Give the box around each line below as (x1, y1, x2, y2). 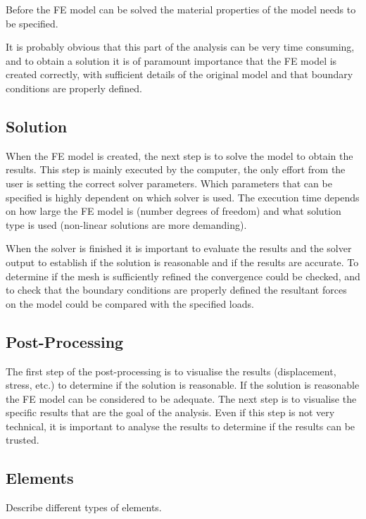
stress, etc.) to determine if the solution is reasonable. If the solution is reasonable (6, 377, 360, 392)
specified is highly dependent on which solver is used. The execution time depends (6, 189, 360, 204)
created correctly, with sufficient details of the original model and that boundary (6, 67, 353, 82)
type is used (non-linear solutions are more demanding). (6, 217, 247, 232)
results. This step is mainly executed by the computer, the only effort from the (6, 162, 346, 177)
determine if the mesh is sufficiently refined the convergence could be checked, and (6, 268, 360, 283)
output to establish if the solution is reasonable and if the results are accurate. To (6, 254, 359, 269)
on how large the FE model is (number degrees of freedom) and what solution (6, 204, 341, 218)
